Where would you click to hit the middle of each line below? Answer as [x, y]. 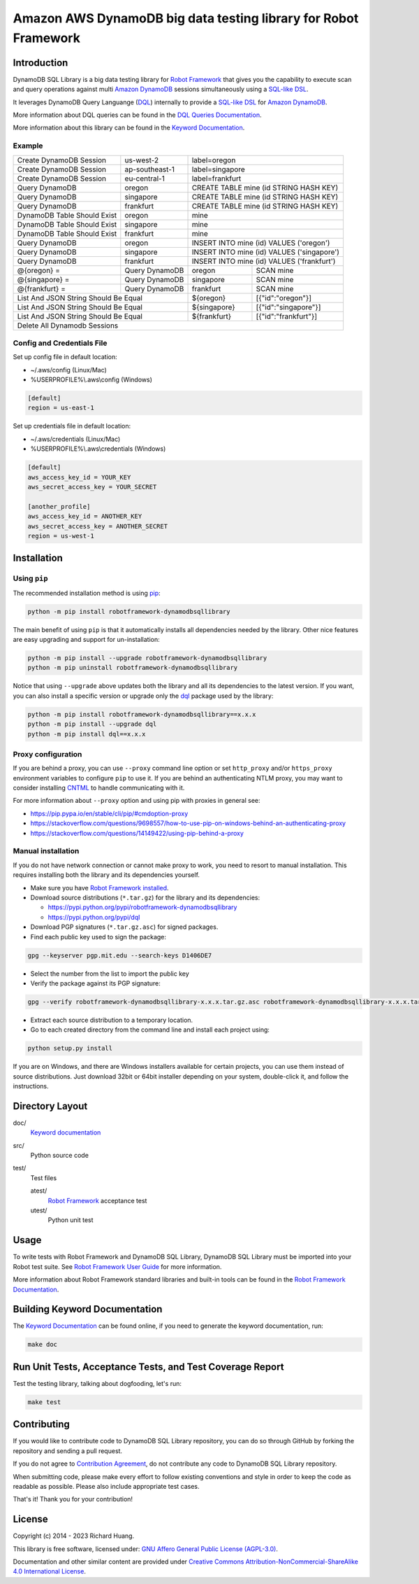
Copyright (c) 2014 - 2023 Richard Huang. [74, 1536]
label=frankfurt [216, 178]
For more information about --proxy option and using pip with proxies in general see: [137, 801]
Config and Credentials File [60, 343]
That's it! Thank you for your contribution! [73, 1499]
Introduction [41, 63]
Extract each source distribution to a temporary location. [112, 1020]
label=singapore [219, 169]
